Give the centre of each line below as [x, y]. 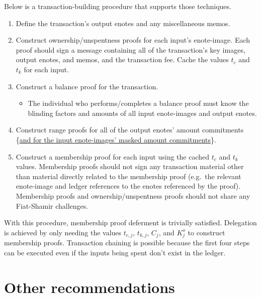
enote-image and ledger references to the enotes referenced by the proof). [128, 186]
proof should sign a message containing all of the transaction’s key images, [130, 49]
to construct [206, 232]
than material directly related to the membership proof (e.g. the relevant [128, 176]
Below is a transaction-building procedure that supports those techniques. [118, 6]
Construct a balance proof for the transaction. [87, 86]
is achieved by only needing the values [63, 232]
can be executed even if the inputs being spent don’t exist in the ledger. [115, 253]
